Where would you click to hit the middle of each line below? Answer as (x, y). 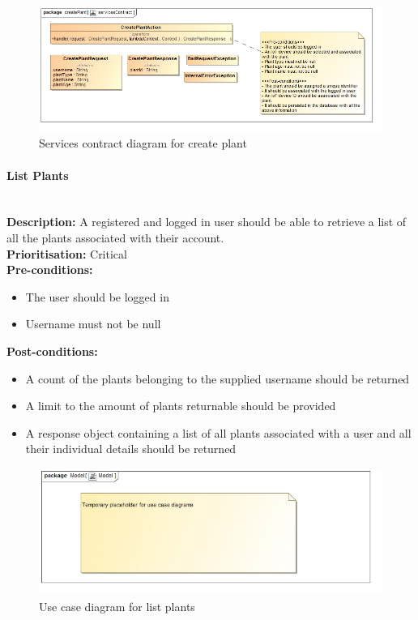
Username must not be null (93, 324)
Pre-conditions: (50, 269)
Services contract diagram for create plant (143, 143)
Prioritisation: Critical (67, 253)
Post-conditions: (52, 351)
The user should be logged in (97, 296)
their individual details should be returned (131, 449)
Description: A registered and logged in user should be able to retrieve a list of (207, 222)
